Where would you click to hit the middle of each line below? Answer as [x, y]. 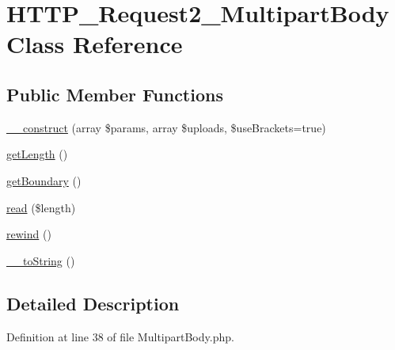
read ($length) [41, 207]
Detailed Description [93, 303]
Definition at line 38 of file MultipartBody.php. [120, 336]
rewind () [29, 234]
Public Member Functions [115, 94]
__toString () [41, 260]
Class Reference [95, 44]
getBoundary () [44, 180]
